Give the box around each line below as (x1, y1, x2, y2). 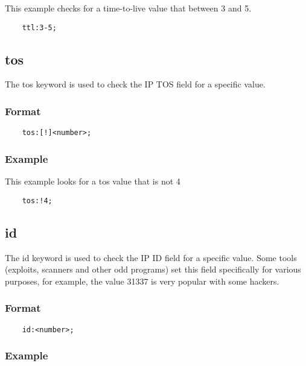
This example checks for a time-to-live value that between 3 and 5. (5, 2, 252, 14)
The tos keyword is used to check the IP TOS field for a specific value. (5, 78, 266, 90)
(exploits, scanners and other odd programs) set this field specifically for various (5, 263, 301, 276)
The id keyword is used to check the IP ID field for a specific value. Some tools (5, 251, 297, 263)
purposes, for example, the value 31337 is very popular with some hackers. (5, 274, 279, 287)
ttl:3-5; (22, 23, 57, 32)
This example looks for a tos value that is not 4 (5, 175, 180, 188)
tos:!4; (22, 196, 53, 205)
